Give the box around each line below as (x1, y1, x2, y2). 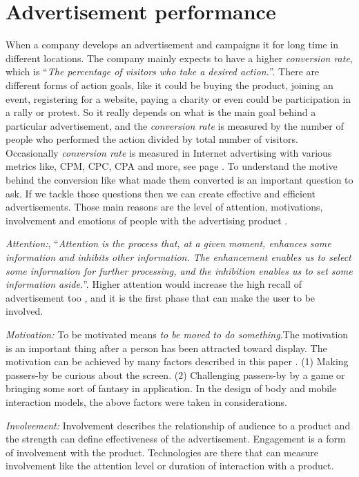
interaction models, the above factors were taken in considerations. (6, 394, 288, 409)
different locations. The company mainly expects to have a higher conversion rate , (6, 50, 353, 65)
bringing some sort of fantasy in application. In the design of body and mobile (6, 381, 337, 396)
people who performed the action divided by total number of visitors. (6, 132, 298, 146)
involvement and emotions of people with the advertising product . (6, 213, 288, 227)
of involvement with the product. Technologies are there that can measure (6, 445, 318, 459)
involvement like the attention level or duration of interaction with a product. (6, 458, 334, 473)
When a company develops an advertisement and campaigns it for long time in (6, 37, 339, 52)
